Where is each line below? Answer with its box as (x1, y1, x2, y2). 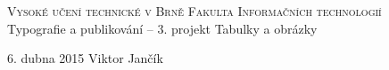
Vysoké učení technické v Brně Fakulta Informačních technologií (7, 2, 382, 19)
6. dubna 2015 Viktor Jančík (7, 49, 163, 67)
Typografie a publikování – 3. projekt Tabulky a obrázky (7, 19, 318, 37)
